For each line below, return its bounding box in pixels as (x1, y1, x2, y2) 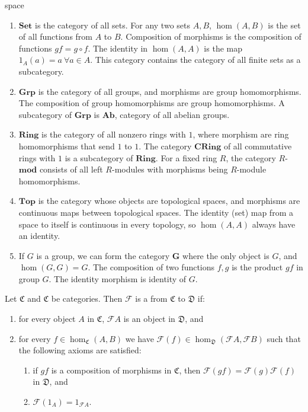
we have (125, 332, 154, 344)
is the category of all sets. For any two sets (35, 18, 190, 31)
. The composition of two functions (88, 261, 215, 273)
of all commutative (223, 139, 292, 152)
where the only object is (182, 249, 269, 261)
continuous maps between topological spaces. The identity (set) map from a (18, 206, 293, 218)
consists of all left (39, 163, 103, 175)
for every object (18, 312, 76, 325)
